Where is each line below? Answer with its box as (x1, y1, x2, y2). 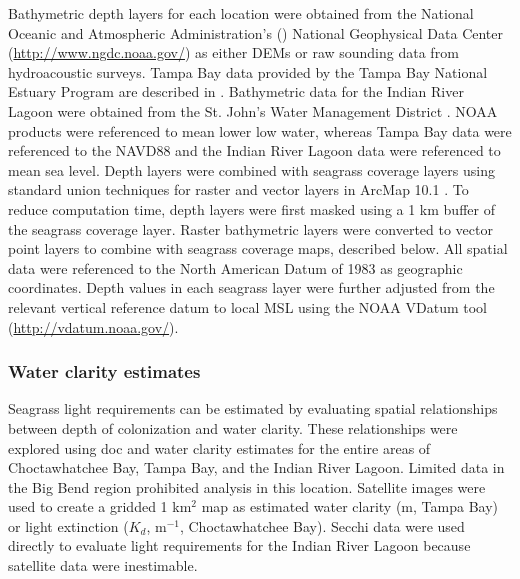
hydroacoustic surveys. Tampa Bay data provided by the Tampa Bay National (8, 61, 488, 82)
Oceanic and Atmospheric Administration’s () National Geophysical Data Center (8, 22, 503, 43)
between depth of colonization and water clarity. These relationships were (8, 417, 458, 438)
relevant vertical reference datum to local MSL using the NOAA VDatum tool (8, 296, 487, 317)
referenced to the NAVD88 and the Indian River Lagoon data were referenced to (8, 140, 501, 161)
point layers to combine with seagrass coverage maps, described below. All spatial (8, 238, 508, 259)
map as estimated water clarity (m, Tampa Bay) (201, 496, 498, 517)
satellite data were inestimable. (8, 555, 198, 576)
